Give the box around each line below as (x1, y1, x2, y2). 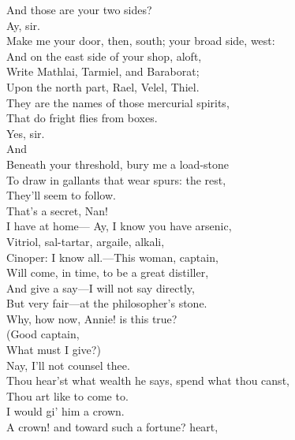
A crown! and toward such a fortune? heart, (6, 419, 218, 435)
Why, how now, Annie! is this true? (6, 310, 177, 326)
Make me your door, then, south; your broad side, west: (6, 32, 275, 49)
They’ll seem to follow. (6, 187, 116, 203)
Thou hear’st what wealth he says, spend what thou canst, (6, 372, 289, 389)
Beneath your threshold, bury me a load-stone (6, 155, 230, 172)
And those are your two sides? (6, 2, 152, 17)
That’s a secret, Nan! (6, 202, 108, 218)
